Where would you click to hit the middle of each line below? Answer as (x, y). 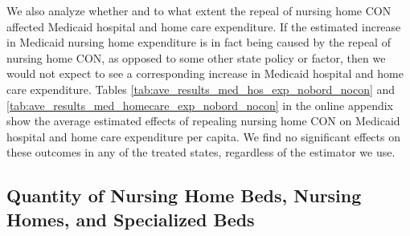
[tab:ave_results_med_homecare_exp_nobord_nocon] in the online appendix (200, 105)
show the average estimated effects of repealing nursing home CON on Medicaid (203, 121)
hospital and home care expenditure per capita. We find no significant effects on (203, 136)
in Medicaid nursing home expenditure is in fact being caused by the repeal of (199, 42)
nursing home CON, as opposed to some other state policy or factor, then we (196, 57)
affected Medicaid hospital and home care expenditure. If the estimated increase (204, 26)
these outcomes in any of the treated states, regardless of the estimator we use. (201, 152)
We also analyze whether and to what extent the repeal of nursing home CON (199, 10)
